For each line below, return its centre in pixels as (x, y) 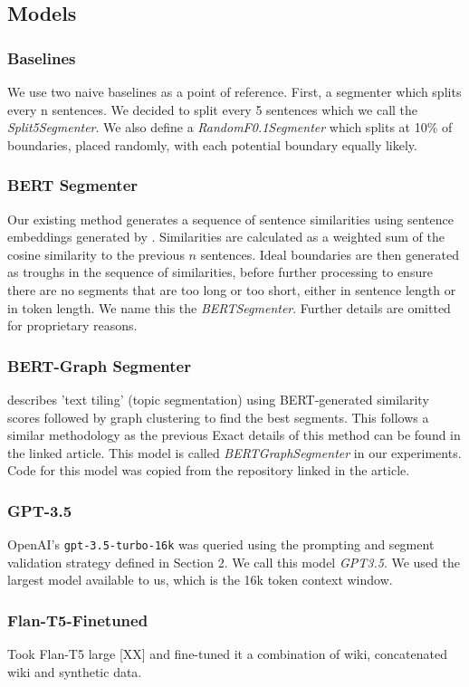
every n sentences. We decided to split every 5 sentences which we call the (213, 109)
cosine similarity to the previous (96, 254)
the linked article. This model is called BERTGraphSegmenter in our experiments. (234, 452)
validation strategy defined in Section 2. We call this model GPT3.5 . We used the (234, 562)
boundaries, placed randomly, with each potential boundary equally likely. (212, 144)
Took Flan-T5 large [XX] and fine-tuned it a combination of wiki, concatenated (227, 654)
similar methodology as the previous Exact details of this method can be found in (234, 435)
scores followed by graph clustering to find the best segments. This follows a (218, 417)
